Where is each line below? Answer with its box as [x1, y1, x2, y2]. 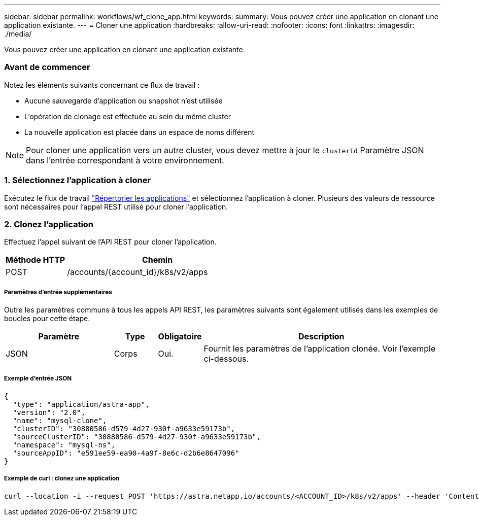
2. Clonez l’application [4, 219, 94, 229]
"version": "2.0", [12, 408, 86, 417]
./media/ [4, 29, 32, 38]
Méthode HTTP [6, 255, 65, 265]
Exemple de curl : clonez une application [4, 475, 120, 482]
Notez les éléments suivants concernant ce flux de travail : [4, 80, 200, 89]
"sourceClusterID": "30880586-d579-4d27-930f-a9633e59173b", [12, 432, 261, 441]
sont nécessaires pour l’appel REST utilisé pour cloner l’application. [4, 202, 228, 211]
